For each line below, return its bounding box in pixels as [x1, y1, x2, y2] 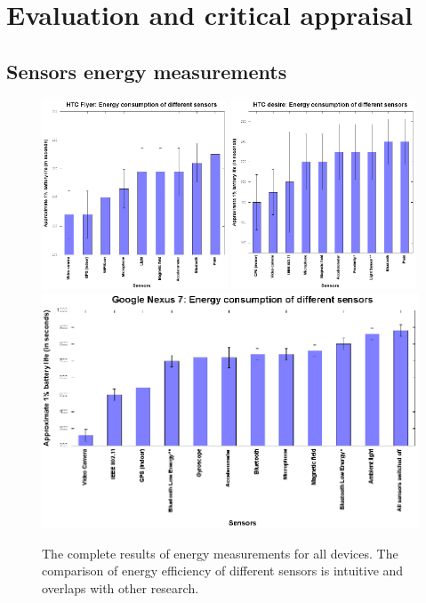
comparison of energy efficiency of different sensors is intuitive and [42, 561, 404, 580]
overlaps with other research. [42, 578, 199, 597]
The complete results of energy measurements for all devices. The [42, 543, 398, 562]
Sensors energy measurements [6, 57, 287, 84]
